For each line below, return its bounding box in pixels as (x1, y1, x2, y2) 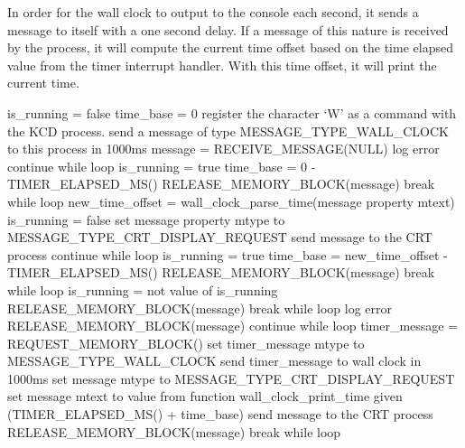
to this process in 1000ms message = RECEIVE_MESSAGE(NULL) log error (7, 139, 440, 158)
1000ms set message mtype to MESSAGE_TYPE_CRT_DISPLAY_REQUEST (7, 369, 455, 387)
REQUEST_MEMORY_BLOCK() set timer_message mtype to (7, 333, 365, 352)
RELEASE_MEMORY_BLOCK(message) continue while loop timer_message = (7, 316, 459, 335)
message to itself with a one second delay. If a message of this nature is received (7, 20, 449, 39)
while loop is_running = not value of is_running (7, 280, 278, 299)
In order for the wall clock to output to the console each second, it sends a (7, 3, 419, 21)
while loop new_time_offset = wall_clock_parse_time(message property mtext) (7, 191, 455, 210)
